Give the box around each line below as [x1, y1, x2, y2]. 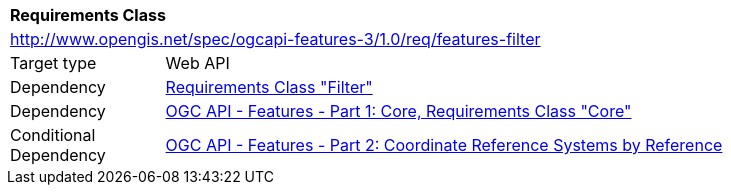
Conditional [10, 125, 96, 145]
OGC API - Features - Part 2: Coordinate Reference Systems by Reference [165, 135, 723, 155]
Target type [10, 53, 97, 73]
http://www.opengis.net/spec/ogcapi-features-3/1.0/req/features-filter [10, 29, 541, 49]
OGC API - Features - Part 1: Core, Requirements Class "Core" [165, 101, 632, 121]
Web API [165, 53, 230, 73]
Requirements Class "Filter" [165, 77, 373, 97]
